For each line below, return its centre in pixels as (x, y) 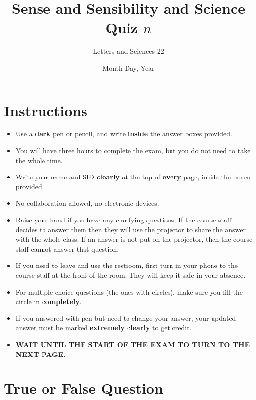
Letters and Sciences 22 (128, 51)
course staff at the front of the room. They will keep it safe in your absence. (130, 275)
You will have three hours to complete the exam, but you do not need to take (133, 151)
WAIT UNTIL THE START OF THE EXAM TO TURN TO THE (133, 344)
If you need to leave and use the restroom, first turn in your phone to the (127, 265)
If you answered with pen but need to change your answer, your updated (126, 318)
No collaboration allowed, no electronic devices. (87, 203)
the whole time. (39, 160)
